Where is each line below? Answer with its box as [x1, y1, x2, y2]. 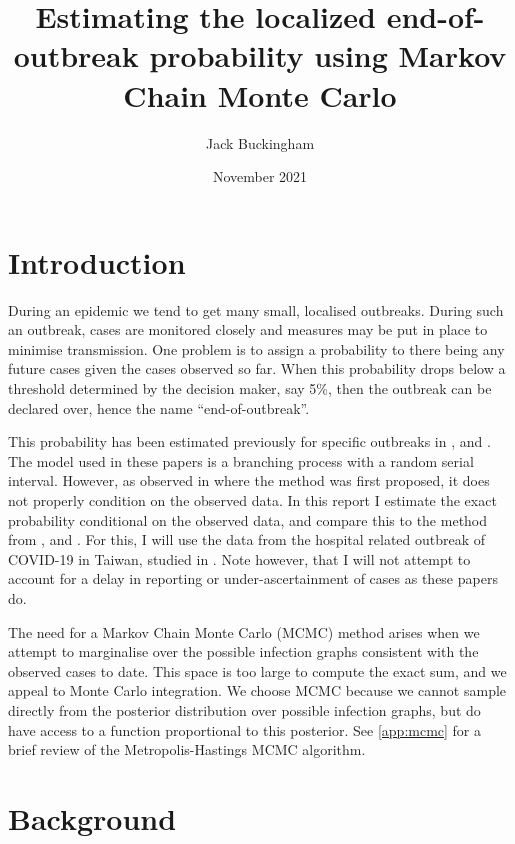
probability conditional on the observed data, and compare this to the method [8, 509, 488, 530]
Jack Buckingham [205, 132, 315, 153]
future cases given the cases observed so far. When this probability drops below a [8, 358, 506, 379]
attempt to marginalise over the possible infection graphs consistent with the [8, 641, 479, 662]
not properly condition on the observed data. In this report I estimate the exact [8, 489, 497, 510]
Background [8, 797, 177, 838]
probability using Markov [149, 35, 507, 76]
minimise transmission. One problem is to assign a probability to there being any [8, 338, 505, 359]
